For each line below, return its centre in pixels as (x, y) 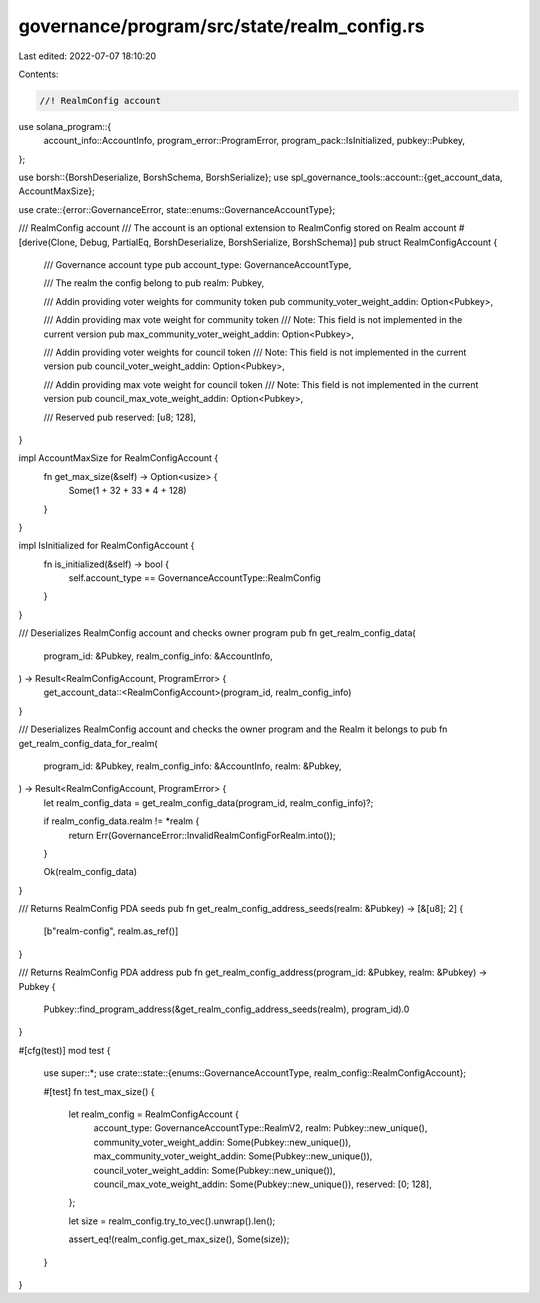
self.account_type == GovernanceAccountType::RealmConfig (195, 578)
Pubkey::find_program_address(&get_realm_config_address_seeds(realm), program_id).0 (226, 1009)
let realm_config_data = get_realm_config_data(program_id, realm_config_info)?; (208, 802)
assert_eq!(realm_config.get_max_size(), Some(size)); (179, 1239)
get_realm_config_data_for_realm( (88, 743)
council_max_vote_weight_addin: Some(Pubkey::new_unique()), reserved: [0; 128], (262, 1184)
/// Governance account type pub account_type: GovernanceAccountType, (197, 265)
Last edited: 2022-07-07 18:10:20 (87, 56)
